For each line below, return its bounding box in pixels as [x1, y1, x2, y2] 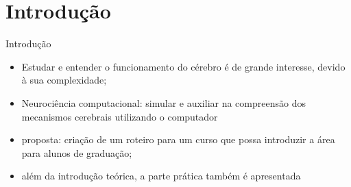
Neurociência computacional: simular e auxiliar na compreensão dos [21, 95, 306, 110]
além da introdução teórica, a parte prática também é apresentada [21, 169, 301, 183]
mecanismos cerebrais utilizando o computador [21, 109, 218, 123]
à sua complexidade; [21, 73, 107, 87]
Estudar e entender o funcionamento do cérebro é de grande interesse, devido [21, 59, 346, 73]
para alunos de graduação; [21, 145, 132, 160]
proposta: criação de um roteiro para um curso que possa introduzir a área [21, 132, 335, 147]
